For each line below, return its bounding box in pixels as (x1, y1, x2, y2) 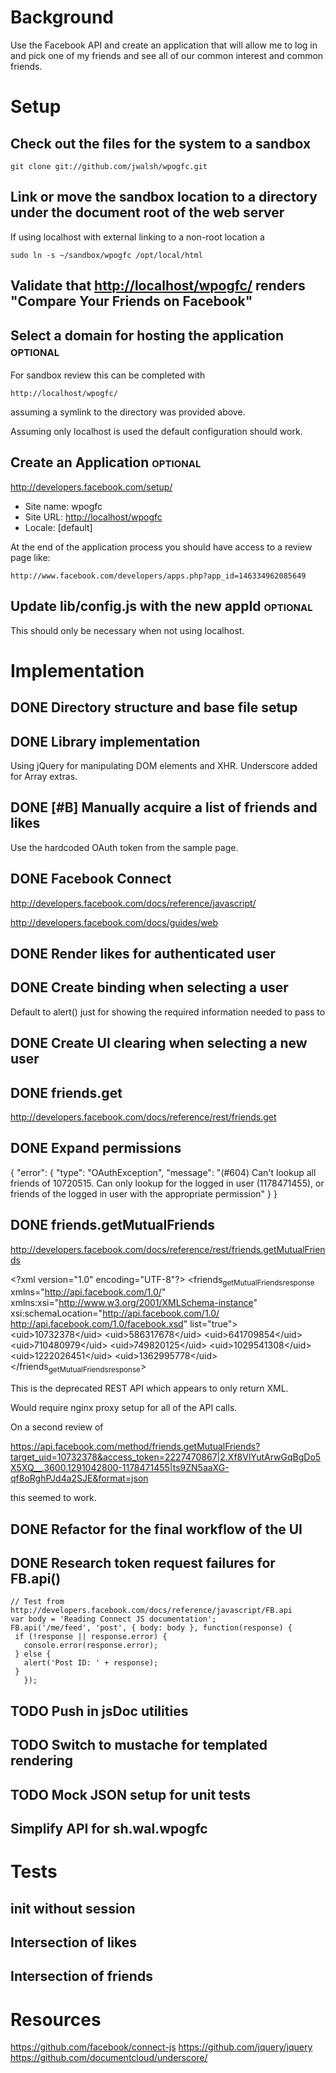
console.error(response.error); (23, 1641, 159, 1651)
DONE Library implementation (10, 733, 201, 750)
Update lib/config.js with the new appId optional (10, 598, 313, 615)
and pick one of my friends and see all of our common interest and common (10, 49, 324, 61)
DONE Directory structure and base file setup (10, 699, 298, 716)
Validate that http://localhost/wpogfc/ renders (10, 277, 306, 295)
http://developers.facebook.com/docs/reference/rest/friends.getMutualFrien (10, 1243, 326, 1255)
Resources (10, 2008, 102, 2031)
